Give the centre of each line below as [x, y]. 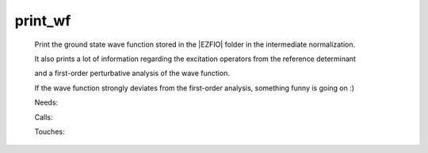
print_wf [43, 21]
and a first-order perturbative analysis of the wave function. [132, 73]
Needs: [46, 102]
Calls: [44, 117]
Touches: [50, 132]
